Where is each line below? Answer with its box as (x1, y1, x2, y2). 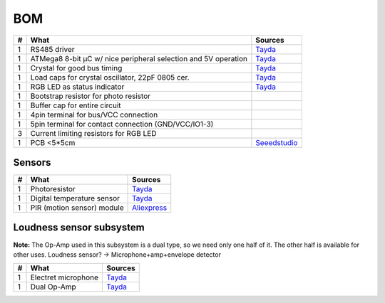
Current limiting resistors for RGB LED (30, 128, 157, 138)
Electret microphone (30, 272, 99, 282)
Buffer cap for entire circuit (30, 100, 121, 110)
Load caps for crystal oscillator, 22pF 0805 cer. (30, 72, 190, 82)
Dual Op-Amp (30, 282, 76, 292)
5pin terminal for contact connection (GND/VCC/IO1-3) (30, 119, 214, 129)
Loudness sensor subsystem (13, 221, 145, 234)
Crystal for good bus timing (30, 63, 123, 73)
